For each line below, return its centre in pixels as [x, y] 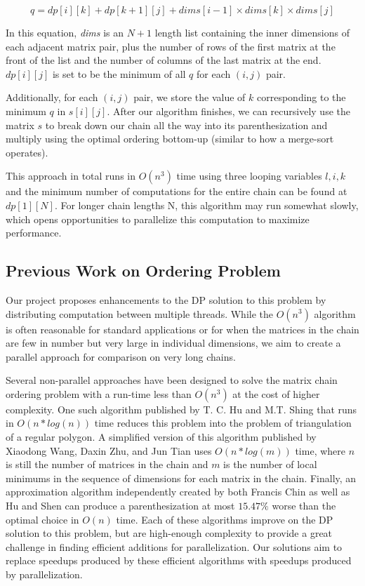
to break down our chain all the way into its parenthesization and [186, 125]
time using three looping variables [249, 176]
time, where [320, 450]
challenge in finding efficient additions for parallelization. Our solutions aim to [174, 546]
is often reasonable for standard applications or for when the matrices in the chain [182, 329]
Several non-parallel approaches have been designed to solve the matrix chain [172, 380]
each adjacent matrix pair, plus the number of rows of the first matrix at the [171, 46]
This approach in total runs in [71, 176]
